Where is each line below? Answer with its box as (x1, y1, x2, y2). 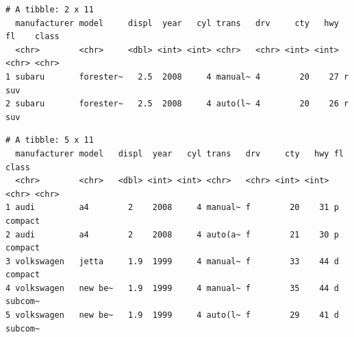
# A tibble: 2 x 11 (5, 5, 94, 14)
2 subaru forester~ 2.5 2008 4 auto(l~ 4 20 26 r (5, 99, 349, 109)
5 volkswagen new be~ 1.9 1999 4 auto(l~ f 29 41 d (5, 310, 339, 321)
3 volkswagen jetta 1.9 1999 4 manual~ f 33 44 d (5, 256, 339, 266)
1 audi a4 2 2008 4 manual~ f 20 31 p (5, 202, 339, 213)
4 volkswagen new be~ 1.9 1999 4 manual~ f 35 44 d (5, 283, 339, 293)
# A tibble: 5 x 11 (5, 135, 94, 146)
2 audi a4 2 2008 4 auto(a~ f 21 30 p (5, 229, 339, 240)
